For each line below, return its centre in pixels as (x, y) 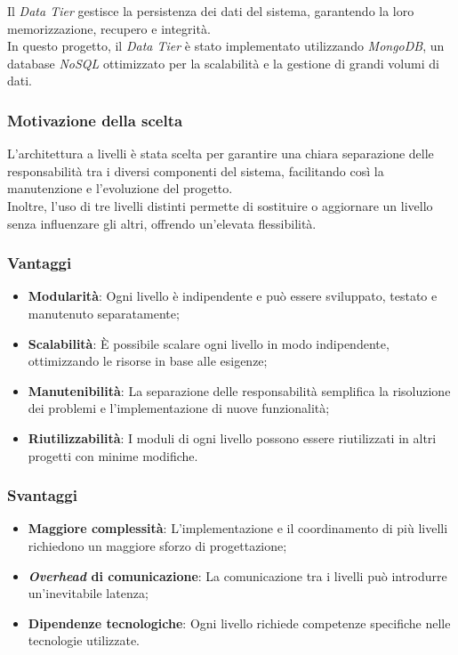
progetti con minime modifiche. (113, 455)
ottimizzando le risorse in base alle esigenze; (148, 361)
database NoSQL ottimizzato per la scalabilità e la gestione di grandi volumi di (223, 63)
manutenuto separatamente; (104, 313)
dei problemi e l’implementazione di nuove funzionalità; (179, 408)
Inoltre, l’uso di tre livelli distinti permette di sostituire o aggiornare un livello (220, 205)
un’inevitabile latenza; (88, 593)
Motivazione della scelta (95, 120)
